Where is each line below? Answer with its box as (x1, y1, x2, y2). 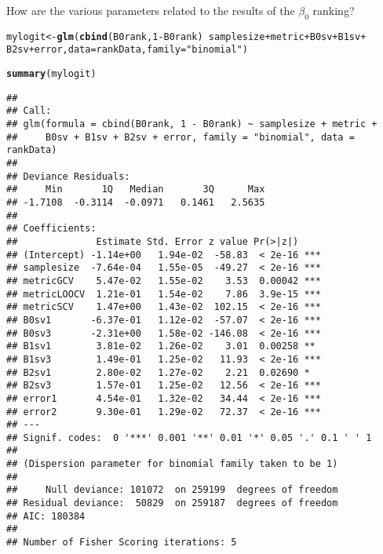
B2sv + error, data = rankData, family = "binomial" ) (6, 44, 248, 56)
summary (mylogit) (6, 68, 97, 80)
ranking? (312, 2, 355, 18)
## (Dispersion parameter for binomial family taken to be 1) (6, 458, 338, 470)
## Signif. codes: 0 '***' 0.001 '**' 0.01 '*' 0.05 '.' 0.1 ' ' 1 (6, 432, 372, 443)
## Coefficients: (6, 223, 97, 235)
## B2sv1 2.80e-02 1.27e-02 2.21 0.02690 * (6, 366, 310, 378)
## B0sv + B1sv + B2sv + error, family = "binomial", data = (6, 131, 355, 143)
